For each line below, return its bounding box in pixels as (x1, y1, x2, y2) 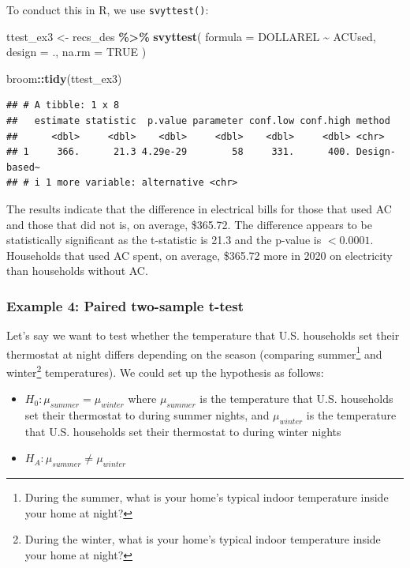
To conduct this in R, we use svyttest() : (6, 2, 209, 17)
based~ (6, 161, 40, 173)
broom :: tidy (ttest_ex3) (6, 70, 122, 86)
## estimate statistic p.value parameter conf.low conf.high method (6, 115, 390, 127)
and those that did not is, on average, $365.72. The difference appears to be (6, 216, 372, 232)
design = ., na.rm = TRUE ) (6, 43, 147, 60)
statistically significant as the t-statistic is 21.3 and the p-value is (6, 231, 322, 248)
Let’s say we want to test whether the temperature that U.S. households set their (6, 327, 400, 344)
